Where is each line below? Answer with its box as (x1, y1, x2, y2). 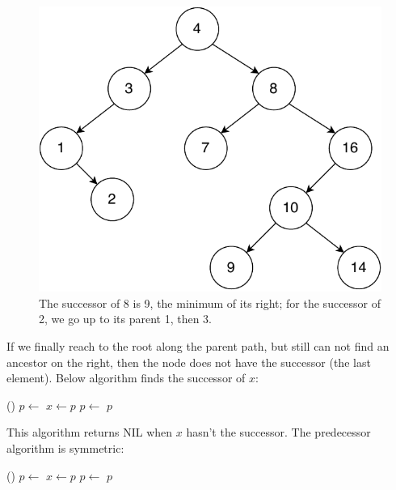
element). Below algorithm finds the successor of (6, 369, 246, 386)
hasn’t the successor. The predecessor (186, 424, 371, 441)
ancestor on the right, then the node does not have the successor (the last (6, 353, 371, 370)
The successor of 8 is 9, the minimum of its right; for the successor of (39, 294, 381, 311)
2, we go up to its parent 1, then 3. (39, 310, 212, 327)
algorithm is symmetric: (6, 439, 124, 456)
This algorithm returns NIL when (6, 424, 173, 441)
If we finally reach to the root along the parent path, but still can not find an (6, 337, 390, 354)
